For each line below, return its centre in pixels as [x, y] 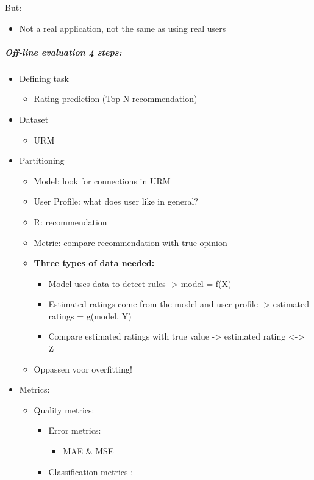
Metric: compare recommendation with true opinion [130, 242]
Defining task [44, 78]
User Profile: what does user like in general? [116, 201]
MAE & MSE [88, 451]
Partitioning [42, 160]
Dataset [34, 119]
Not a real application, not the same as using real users [123, 28]
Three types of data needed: [94, 263]
